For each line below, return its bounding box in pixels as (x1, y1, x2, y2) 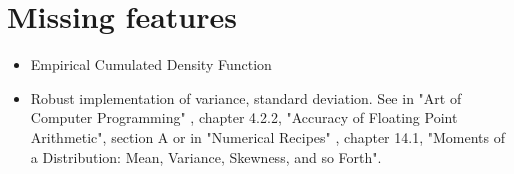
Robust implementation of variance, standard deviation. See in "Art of (30, 87, 462, 108)
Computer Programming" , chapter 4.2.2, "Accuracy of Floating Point (30, 107, 458, 128)
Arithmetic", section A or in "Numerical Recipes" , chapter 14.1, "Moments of (30, 126, 505, 147)
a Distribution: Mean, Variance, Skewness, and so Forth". (30, 146, 382, 167)
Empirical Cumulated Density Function (30, 54, 272, 75)
